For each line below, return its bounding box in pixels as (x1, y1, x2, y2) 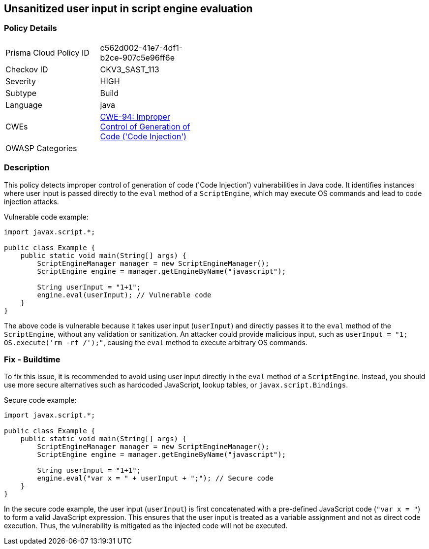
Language (5, 99, 42, 110)
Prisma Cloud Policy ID (5, 47, 90, 58)
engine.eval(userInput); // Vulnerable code (37, 291, 212, 299)
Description (4, 162, 50, 173)
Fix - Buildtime (4, 354, 61, 364)
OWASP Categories (5, 143, 77, 153)
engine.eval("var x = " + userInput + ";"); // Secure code (37, 474, 274, 483)
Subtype (5, 88, 37, 98)
